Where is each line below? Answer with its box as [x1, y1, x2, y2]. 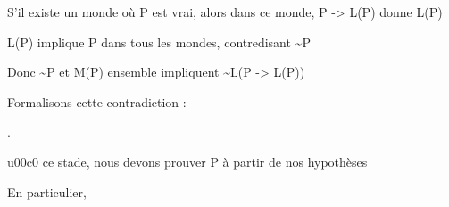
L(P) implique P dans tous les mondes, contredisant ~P [7, 32, 311, 51]
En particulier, [7, 182, 87, 201]
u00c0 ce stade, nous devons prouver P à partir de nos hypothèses [7, 152, 368, 170]
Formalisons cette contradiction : [7, 92, 187, 111]
